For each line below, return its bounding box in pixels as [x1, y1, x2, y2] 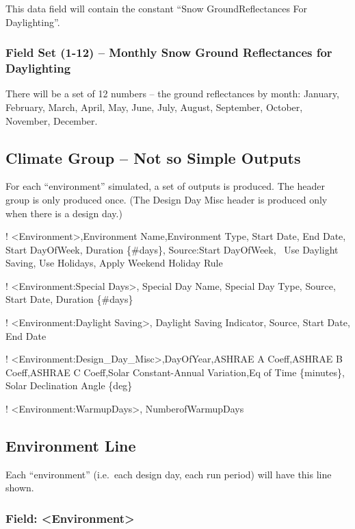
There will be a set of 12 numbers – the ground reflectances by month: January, [5, 86, 339, 101]
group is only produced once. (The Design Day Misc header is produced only [5, 192, 328, 206]
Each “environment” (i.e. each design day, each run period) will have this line [5, 467, 332, 481]
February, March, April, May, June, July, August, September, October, [5, 99, 303, 114]
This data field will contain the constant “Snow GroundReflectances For [5, 1, 308, 15]
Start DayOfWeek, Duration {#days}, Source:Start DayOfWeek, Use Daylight [5, 242, 339, 256]
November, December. [5, 113, 98, 127]
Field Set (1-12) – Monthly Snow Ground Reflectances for [5, 44, 332, 61]
